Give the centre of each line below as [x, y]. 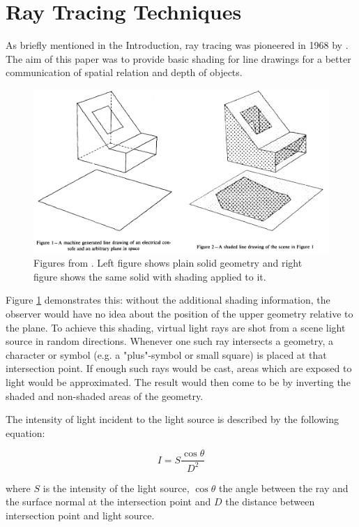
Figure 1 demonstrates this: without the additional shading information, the [168, 300]
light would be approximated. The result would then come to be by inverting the [178, 382]
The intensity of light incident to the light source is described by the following [172, 419]
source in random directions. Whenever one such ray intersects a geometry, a [170, 341]
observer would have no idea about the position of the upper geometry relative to [179, 314]
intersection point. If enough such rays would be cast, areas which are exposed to [179, 368]
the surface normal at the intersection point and [108, 502]
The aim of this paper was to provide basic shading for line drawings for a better [178, 58]
